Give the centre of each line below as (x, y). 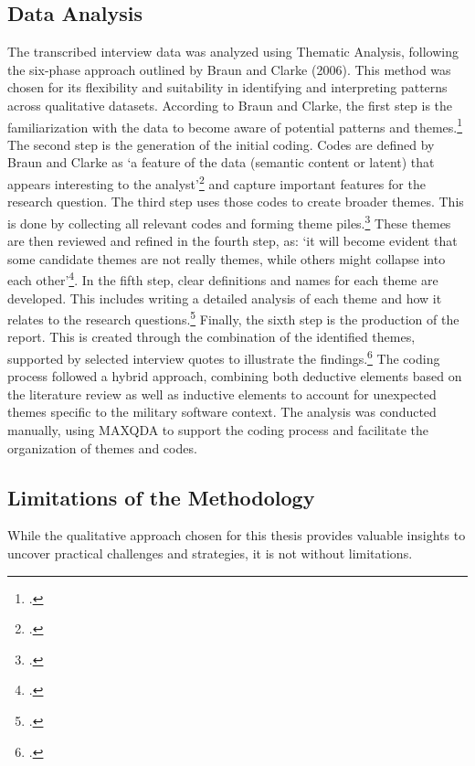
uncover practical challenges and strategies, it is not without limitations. (210, 553)
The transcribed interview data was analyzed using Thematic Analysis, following (233, 52)
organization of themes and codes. (102, 447)
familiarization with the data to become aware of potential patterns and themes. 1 (235, 125)
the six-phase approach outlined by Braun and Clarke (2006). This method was (229, 69)
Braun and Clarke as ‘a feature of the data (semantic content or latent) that (221, 162)
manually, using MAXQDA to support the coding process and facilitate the (218, 430)
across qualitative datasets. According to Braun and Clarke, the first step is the (230, 105)
